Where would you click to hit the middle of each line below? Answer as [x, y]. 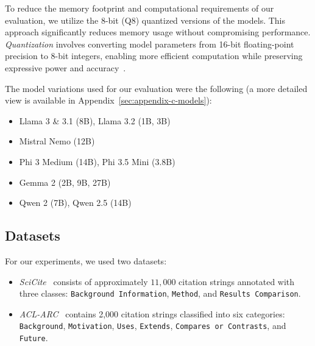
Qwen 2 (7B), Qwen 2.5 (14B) [75, 203]
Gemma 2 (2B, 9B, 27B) [65, 182]
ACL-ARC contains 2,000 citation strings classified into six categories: [152, 313]
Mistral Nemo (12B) [57, 141]
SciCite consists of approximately [83, 281]
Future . [34, 338]
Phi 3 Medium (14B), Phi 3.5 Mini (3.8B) [97, 161]
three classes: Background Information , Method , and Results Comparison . [160, 293]
